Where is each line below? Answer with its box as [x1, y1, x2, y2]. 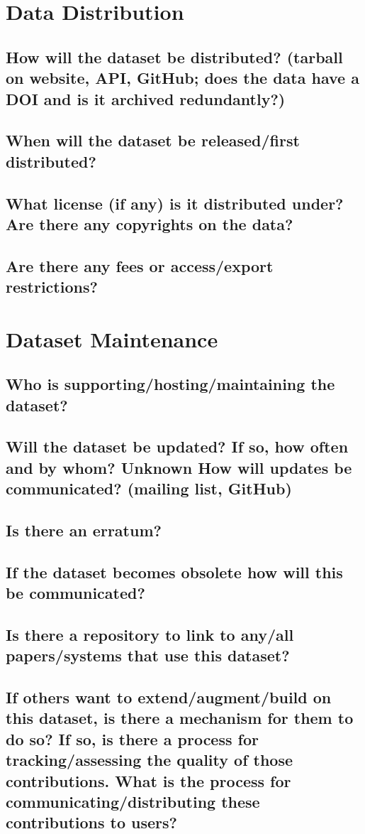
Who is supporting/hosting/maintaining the [6, 373, 335, 395]
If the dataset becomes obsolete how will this [6, 560, 343, 583]
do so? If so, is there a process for [6, 727, 259, 749]
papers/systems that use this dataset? [6, 644, 290, 666]
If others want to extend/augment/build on [6, 686, 332, 708]
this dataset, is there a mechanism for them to [6, 707, 354, 729]
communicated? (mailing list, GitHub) [6, 477, 292, 499]
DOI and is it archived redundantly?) [6, 87, 286, 109]
